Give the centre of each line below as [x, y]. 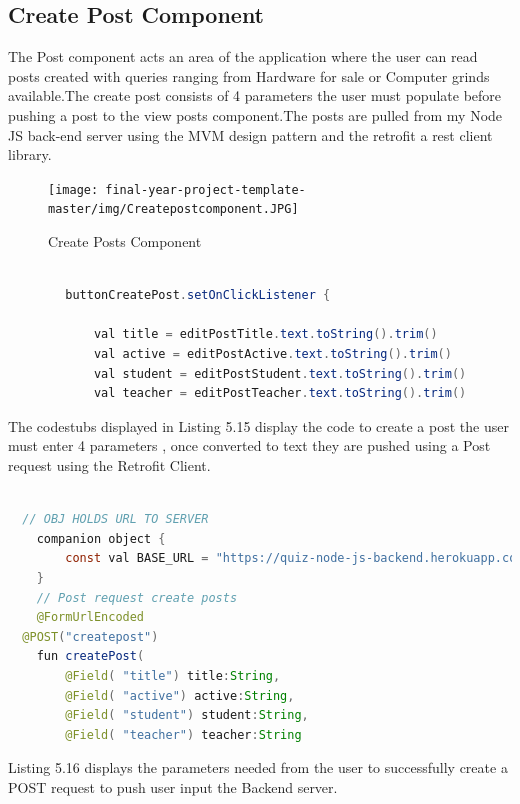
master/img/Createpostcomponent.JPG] [173, 209]
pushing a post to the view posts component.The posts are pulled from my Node [255, 114]
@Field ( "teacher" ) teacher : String [183, 734]
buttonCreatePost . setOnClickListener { [198, 295]
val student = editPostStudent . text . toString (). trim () [280, 373]
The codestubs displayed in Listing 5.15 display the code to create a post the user [258, 425]
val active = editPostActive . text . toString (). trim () [272, 354]
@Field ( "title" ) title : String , [173, 675]
